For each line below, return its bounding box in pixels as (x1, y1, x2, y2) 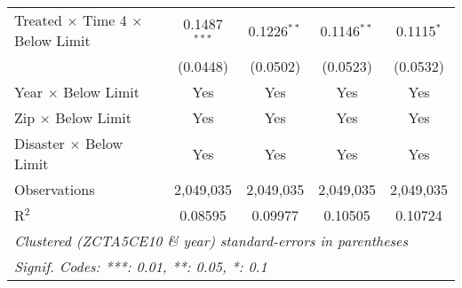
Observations (14, 179, 95, 199)
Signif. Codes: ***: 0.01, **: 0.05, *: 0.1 (14, 256, 267, 276)
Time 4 (82, 10, 127, 30)
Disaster (14, 133, 65, 153)
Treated (14, 10, 62, 30)
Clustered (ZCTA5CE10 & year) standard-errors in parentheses (14, 230, 408, 251)
